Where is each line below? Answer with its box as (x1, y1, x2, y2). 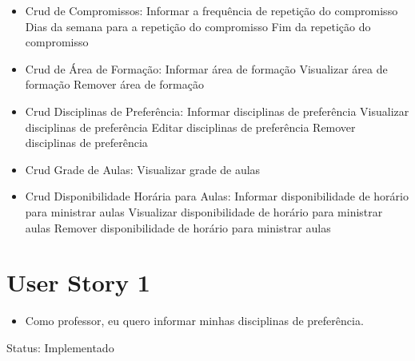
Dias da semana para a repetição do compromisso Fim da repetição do (25, 18, 371, 34)
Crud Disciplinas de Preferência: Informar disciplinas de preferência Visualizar (25, 102, 409, 119)
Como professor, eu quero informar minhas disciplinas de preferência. (25, 312, 364, 329)
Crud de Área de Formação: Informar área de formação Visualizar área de (25, 60, 388, 77)
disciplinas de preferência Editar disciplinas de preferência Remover (25, 118, 356, 135)
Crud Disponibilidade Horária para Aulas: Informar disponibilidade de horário (25, 188, 409, 204)
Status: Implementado (6, 339, 114, 355)
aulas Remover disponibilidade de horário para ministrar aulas (25, 219, 331, 236)
